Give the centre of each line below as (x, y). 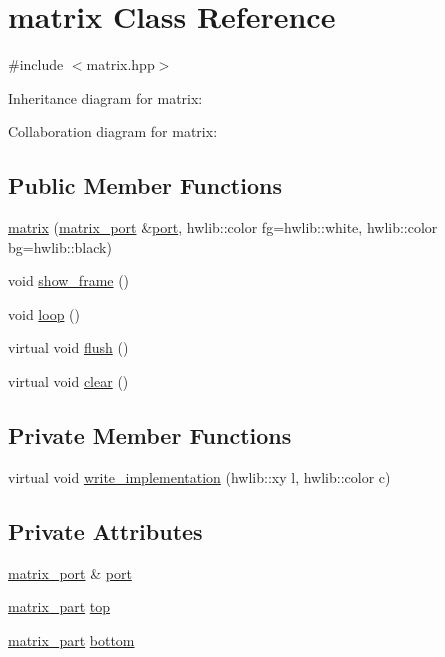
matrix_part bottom (71, 639)
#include (36, 64)
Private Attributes (105, 530)
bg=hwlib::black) (60, 246)
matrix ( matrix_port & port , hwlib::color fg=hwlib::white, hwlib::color (223, 227)
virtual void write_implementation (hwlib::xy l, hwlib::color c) (199, 476)
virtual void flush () (68, 347)
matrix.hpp (120, 64)
